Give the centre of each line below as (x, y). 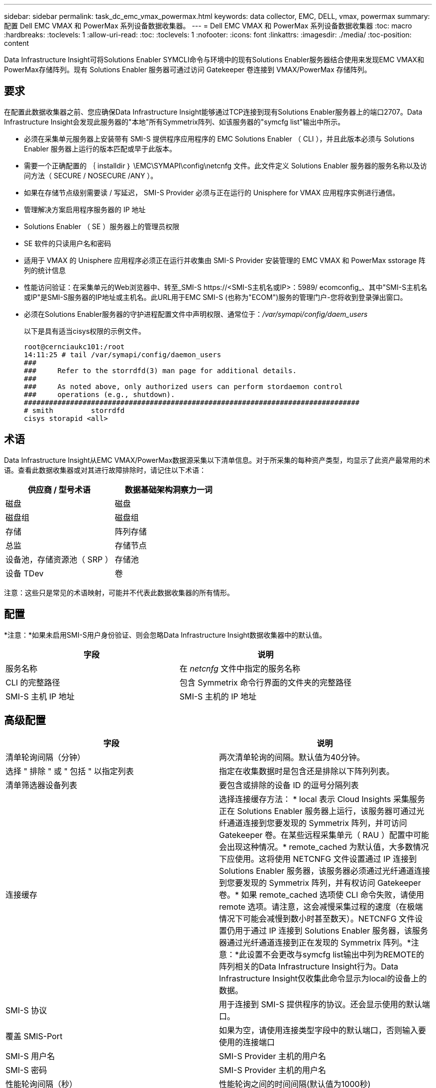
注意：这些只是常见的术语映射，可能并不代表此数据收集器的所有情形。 (119, 592)
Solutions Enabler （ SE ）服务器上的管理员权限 (102, 226)
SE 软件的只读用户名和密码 (68, 243)
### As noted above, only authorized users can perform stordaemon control (183, 386)
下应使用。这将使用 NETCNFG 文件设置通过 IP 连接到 (318, 859)
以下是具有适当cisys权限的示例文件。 (85, 331)
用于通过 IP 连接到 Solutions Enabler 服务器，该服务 (331, 931)
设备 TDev (25, 573)
